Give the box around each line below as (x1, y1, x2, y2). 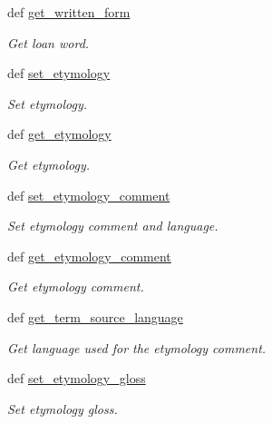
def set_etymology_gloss (7, 369, 146, 388)
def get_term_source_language (7, 307, 183, 326)
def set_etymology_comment (7, 185, 170, 204)
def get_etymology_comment (7, 246, 171, 265)
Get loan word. (7, 33, 90, 52)
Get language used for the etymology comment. (7, 338, 267, 357)
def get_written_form (7, 3, 131, 21)
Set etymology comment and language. (7, 216, 219, 235)
